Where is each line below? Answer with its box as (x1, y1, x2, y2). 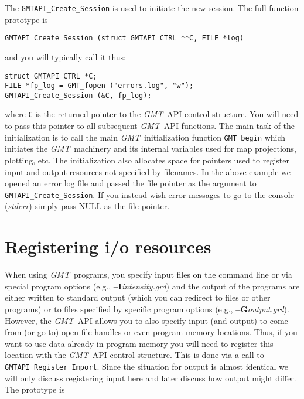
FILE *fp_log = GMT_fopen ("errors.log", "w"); (5, 81, 194, 90)
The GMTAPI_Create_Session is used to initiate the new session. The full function (5, 2, 299, 13)
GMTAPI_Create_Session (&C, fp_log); (5, 91, 152, 100)
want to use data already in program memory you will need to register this (5, 337, 274, 349)
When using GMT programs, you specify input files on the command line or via (5, 268, 292, 281)
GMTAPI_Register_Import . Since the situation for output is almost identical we (5, 360, 289, 372)
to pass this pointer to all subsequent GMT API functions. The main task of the (5, 120, 295, 132)
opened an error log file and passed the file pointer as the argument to (5, 177, 257, 189)
